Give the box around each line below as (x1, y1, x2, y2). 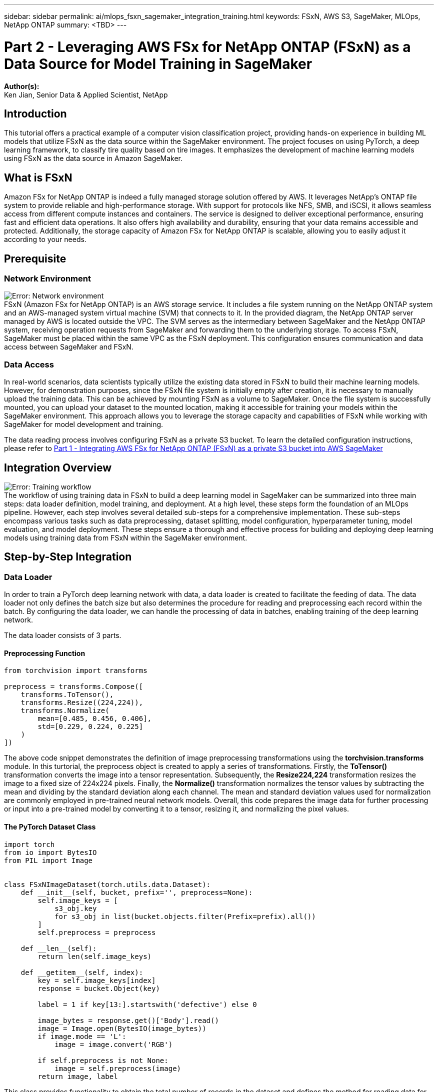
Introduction (4, 107, 67, 120)
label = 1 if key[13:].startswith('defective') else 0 (37, 1000, 257, 1008)
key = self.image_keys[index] (37, 976, 156, 984)
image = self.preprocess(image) (54, 1064, 181, 1072)
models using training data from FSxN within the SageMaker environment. (4, 533, 247, 542)
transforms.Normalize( (20, 706, 109, 715)
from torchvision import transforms (4, 666, 147, 675)
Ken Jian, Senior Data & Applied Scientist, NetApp (4, 90, 168, 99)
